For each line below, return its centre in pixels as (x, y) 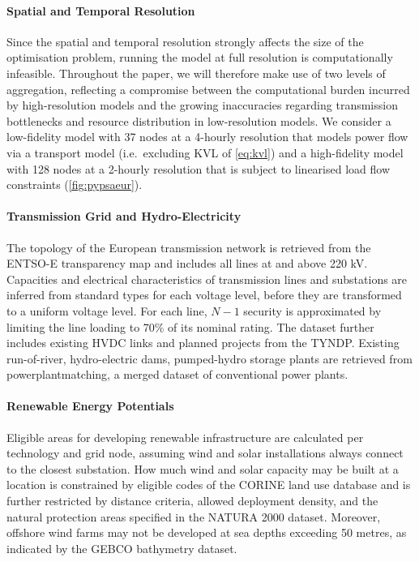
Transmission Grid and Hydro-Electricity (124, 216)
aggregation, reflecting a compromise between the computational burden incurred (208, 89)
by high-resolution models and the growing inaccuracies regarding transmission (202, 105)
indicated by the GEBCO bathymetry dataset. (122, 548)
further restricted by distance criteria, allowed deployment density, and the (192, 501)
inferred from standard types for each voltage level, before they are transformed (204, 295)
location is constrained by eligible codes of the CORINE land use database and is (209, 485)
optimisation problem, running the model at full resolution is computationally (200, 57)
